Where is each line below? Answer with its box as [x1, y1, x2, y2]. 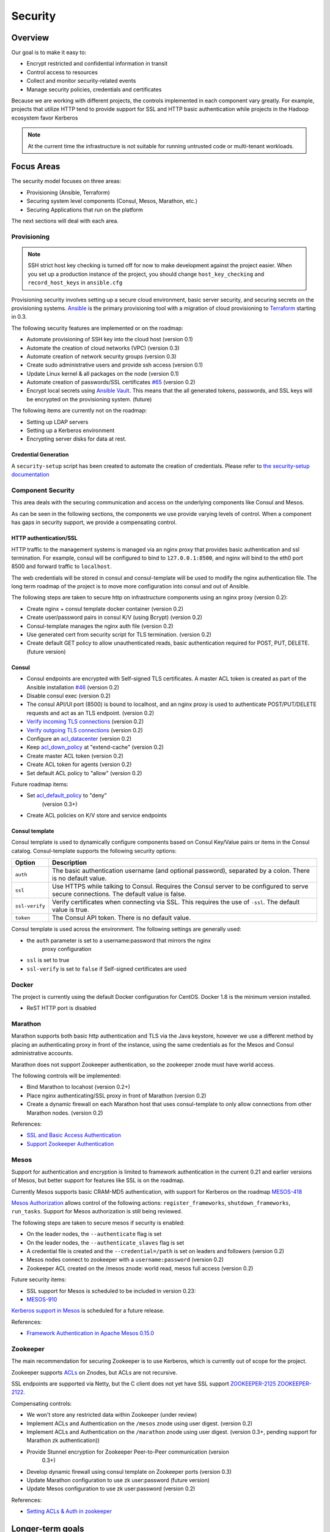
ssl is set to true [26, 957, 70, 964]
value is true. [52, 906, 90, 914]
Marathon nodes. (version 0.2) [26, 1109, 103, 1117]
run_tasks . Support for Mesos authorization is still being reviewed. [11, 1208, 183, 1215]
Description [52, 859, 87, 867]
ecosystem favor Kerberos [11, 114, 78, 121]
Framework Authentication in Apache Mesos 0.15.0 [26, 1330, 155, 1337]
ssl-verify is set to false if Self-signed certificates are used [26, 965, 186, 973]
